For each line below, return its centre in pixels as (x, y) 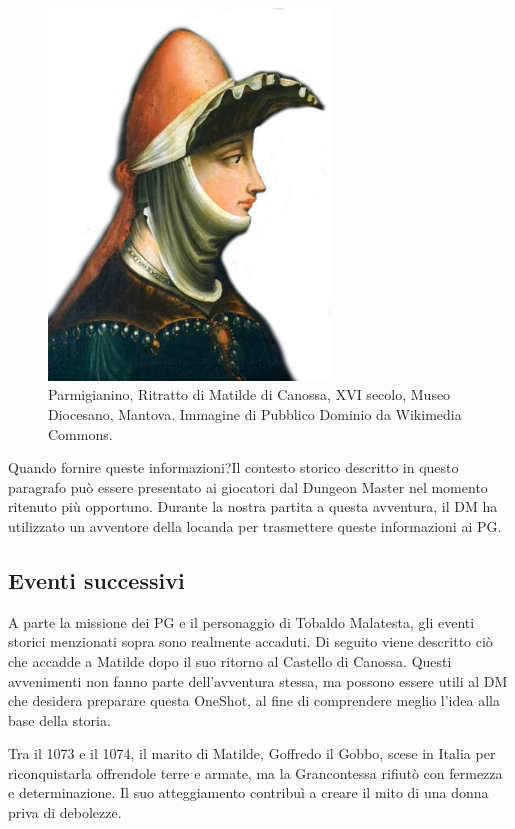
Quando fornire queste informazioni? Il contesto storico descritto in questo (233, 467)
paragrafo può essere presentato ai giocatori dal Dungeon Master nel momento (248, 486)
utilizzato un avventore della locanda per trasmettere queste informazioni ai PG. (255, 525)
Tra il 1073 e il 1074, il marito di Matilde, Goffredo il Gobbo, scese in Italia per (252, 753)
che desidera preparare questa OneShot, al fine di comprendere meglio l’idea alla (254, 700)
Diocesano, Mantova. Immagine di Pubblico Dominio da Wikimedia (255, 413)
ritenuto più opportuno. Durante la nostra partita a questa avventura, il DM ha (253, 506)
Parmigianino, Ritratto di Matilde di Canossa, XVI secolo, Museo (249, 394)
